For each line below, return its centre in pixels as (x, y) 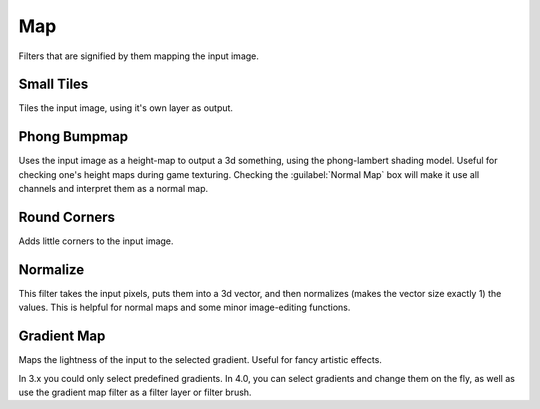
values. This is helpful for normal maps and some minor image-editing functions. (184, 307)
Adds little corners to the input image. (96, 241)
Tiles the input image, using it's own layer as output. (126, 108)
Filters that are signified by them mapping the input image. (139, 56)
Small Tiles (53, 84)
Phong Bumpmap (73, 136)
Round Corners (66, 216)
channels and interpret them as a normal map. (113, 189)
